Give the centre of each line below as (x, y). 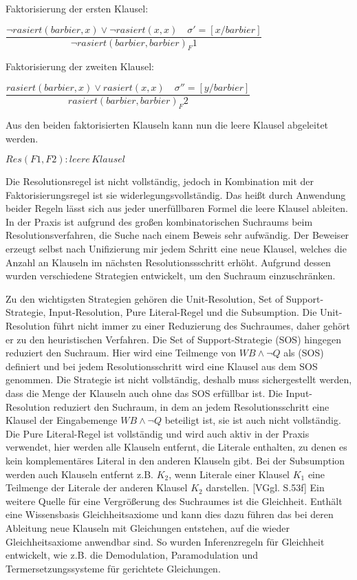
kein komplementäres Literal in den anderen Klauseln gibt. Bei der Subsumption (175, 460)
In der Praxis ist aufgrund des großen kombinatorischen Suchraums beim (159, 221)
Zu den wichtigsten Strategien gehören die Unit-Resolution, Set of (144, 298)
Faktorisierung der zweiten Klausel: (80, 66)
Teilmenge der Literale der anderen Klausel (97, 487)
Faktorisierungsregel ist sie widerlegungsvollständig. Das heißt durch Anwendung (176, 194)
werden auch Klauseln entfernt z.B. (80, 474)
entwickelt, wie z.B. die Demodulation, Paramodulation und (132, 555)
